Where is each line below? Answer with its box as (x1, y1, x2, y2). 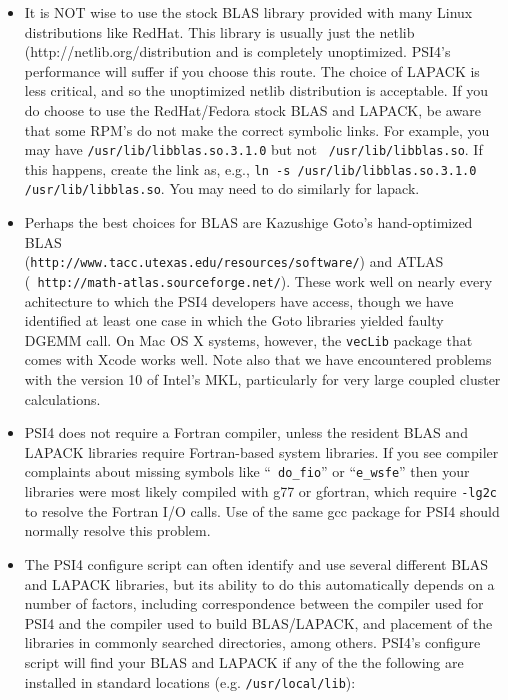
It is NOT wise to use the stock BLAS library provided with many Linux (24, 2, 473, 22)
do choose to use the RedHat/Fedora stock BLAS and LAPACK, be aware (24, 99, 481, 120)
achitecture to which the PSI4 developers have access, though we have (24, 290, 454, 311)
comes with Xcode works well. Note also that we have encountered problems (24, 349, 492, 370)
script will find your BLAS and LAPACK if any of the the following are (24, 651, 464, 672)
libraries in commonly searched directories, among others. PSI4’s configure (24, 632, 481, 653)
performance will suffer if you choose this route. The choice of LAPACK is (24, 60, 480, 81)
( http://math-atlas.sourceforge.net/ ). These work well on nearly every (24, 270, 493, 291)
